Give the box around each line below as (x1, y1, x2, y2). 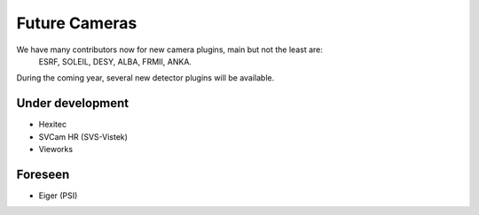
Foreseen (16, 166, 70, 181)
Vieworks (38, 144, 74, 155)
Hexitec (38, 119, 67, 130)
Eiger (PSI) (38, 190, 78, 201)
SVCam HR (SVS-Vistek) (38, 131, 129, 142)
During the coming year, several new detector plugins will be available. (16, 73, 275, 83)
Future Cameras (16, 13, 137, 33)
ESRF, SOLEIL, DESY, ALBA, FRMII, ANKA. (38, 56, 192, 66)
